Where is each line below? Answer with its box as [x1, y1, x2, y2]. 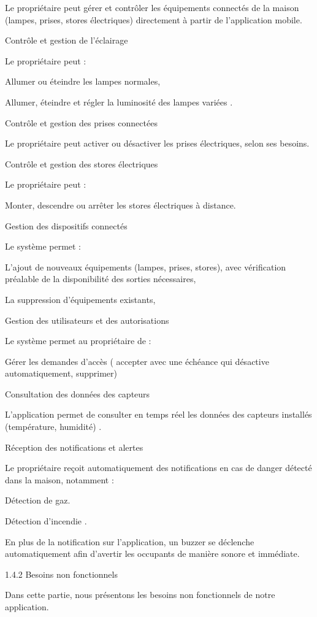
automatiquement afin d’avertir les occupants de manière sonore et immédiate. [5, 547, 300, 560]
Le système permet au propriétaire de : [5, 334, 151, 347]
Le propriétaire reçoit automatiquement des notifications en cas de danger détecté [5, 461, 312, 474]
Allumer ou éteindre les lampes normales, [5, 75, 161, 88]
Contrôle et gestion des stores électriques [5, 157, 158, 170]
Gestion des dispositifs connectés [5, 219, 128, 232]
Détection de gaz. [5, 494, 71, 507]
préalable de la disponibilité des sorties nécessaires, [5, 272, 196, 285]
